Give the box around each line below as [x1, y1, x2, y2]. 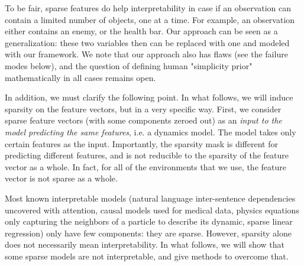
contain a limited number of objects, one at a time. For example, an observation [5, 13, 295, 25]
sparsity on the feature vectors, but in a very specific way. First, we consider [5, 102, 282, 115]
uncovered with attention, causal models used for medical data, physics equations [5, 203, 299, 216]
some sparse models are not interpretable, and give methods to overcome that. [5, 249, 289, 262]
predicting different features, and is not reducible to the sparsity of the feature [5, 149, 289, 161]
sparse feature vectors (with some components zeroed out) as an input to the [5, 114, 282, 126]
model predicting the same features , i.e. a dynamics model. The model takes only [5, 125, 296, 138]
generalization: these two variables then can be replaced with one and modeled [5, 36, 290, 48]
